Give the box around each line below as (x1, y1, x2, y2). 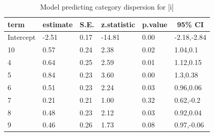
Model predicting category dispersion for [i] (40, 2, 174, 12)
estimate (42, 19, 73, 29)
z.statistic (101, 19, 136, 29)
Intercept (8, 32, 36, 42)
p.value (142, 19, 167, 29)
